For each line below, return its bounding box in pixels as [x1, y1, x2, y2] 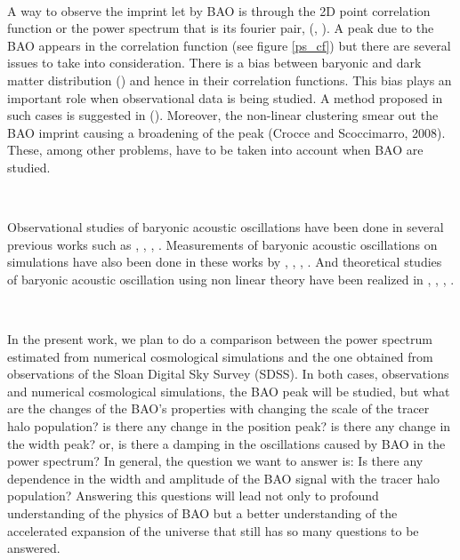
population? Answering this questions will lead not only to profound [7, 486, 379, 505]
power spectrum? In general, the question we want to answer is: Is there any [7, 452, 424, 470]
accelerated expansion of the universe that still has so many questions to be [7, 521, 419, 540]
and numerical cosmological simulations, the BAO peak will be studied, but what [7, 381, 450, 400]
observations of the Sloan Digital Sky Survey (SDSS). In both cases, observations [7, 364, 449, 383]
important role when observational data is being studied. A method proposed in [7, 88, 443, 107]
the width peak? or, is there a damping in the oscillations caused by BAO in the [7, 434, 446, 452]
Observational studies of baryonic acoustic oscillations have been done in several [7, 218, 444, 236]
